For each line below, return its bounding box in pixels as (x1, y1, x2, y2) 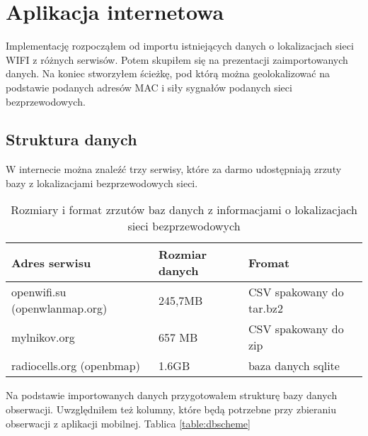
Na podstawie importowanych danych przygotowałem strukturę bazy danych (6, 388, 338, 403)
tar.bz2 (248, 300, 283, 317)
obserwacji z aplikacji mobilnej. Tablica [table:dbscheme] (6, 415, 251, 430)
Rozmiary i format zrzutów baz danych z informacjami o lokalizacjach (11, 201, 357, 218)
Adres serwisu (11, 254, 91, 271)
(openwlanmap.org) (11, 300, 108, 317)
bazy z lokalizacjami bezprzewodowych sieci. (6, 175, 198, 190)
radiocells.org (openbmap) (11, 357, 140, 374)
